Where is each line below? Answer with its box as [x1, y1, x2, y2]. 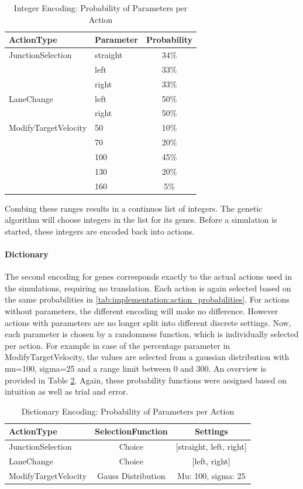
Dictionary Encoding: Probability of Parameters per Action [21, 405, 235, 417]
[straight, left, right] [175, 440, 247, 453]
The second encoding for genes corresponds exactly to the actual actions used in [5, 270, 292, 283]
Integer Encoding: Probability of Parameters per [13, 2, 188, 13]
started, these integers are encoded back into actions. [5, 225, 195, 237]
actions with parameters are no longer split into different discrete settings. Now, [5, 316, 291, 328]
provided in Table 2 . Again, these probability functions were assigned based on [5, 373, 287, 386]
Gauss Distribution [97, 469, 166, 481]
